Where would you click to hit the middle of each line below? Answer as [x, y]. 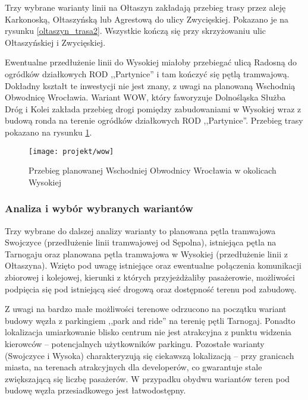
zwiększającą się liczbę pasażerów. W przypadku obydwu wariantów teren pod [147, 378]
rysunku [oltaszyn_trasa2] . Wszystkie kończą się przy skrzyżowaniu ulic [135, 31]
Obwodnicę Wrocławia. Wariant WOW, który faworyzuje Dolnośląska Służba [145, 97]
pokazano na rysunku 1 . [48, 132]
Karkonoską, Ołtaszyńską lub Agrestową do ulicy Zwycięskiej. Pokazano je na [147, 19]
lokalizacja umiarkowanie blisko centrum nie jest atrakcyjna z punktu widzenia [148, 332]
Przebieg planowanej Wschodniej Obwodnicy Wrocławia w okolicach [153, 170]
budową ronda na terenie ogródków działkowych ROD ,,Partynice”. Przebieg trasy [154, 120]
